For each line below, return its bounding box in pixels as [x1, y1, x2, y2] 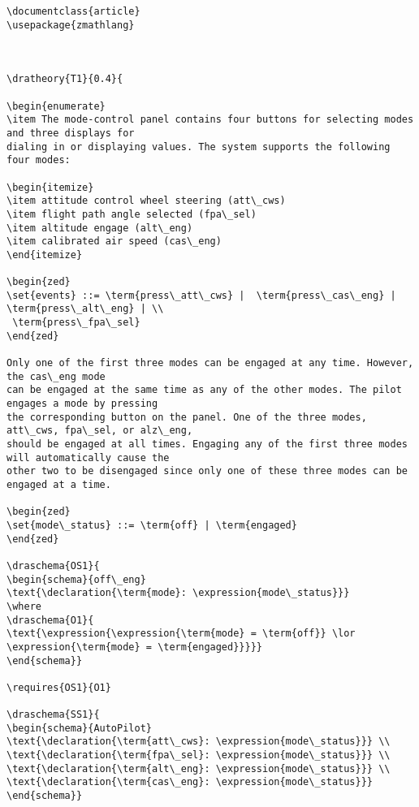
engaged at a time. [6, 478, 111, 490]
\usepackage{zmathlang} [6, 19, 135, 31]
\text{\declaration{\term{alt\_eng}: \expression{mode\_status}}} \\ [6, 762, 391, 775]
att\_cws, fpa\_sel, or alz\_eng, [6, 425, 193, 437]
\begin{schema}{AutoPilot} [6, 722, 152, 734]
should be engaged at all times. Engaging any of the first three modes [6, 438, 408, 450]
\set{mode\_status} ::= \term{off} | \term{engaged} [6, 519, 297, 531]
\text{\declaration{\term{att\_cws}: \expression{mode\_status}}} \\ [6, 736, 391, 748]
